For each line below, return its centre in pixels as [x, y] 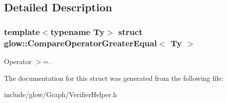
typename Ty [77, 31]
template [22, 31]
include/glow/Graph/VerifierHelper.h [60, 94]
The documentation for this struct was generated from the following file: [114, 78]
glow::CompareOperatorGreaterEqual [81, 43]
